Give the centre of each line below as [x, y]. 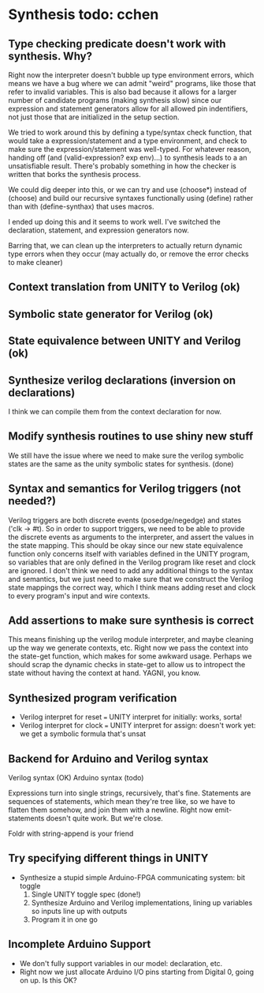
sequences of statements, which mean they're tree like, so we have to [122, 802]
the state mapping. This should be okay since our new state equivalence [126, 545]
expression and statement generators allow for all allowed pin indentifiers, [128, 109]
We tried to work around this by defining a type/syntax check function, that [130, 132]
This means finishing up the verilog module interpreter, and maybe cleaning [131, 640]
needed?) [32, 501]
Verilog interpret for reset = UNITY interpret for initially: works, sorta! [131, 717]
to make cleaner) [35, 262]
